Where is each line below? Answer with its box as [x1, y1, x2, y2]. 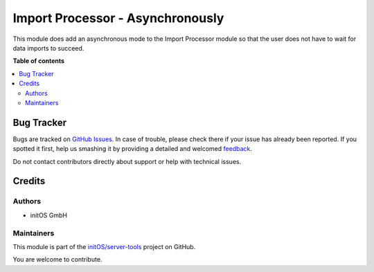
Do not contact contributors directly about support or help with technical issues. [12, 157, 242, 165]
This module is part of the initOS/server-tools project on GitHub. [12, 242, 196, 251]
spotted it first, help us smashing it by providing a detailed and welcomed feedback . [12, 145, 253, 153]
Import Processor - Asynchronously [12, 10, 224, 26]
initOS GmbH [30, 211, 67, 219]
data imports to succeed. [12, 44, 84, 52]
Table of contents [12, 57, 65, 65]
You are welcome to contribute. [12, 255, 103, 264]
